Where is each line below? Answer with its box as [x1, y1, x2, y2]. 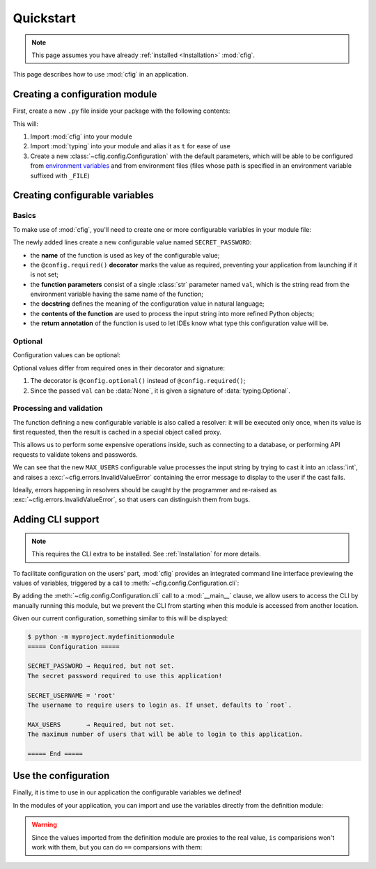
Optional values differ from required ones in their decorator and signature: [13, 363, 226, 372]
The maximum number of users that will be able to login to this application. [27, 730, 303, 738]
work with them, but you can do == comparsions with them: [31, 843, 203, 851]
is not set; [30, 270, 59, 279]
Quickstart [13, 10, 77, 26]
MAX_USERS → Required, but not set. [27, 721, 175, 728]
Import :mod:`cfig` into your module [30, 132, 132, 141]
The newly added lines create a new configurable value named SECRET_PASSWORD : [13, 238, 252, 246]
